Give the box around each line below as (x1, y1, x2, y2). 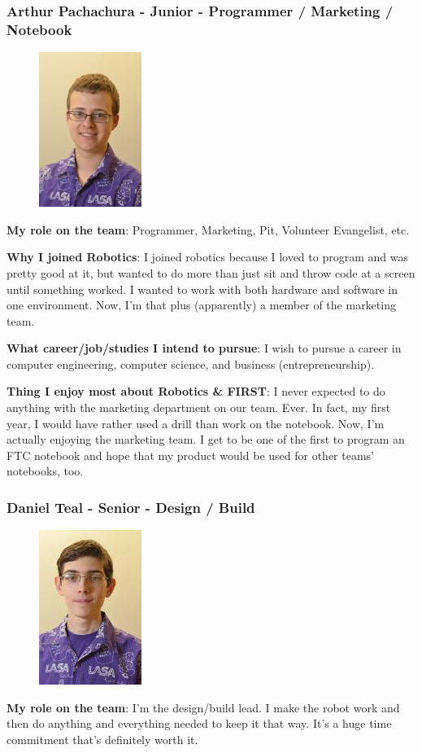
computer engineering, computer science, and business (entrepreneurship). (7, 355, 375, 372)
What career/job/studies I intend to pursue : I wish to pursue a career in (7, 339, 402, 357)
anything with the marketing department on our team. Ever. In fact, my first (7, 399, 391, 416)
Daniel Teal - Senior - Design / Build (7, 497, 255, 517)
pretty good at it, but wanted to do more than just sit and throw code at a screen (7, 264, 415, 281)
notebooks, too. (7, 462, 84, 479)
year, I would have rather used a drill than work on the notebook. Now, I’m (7, 414, 385, 431)
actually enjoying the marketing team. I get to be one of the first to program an (7, 431, 405, 448)
